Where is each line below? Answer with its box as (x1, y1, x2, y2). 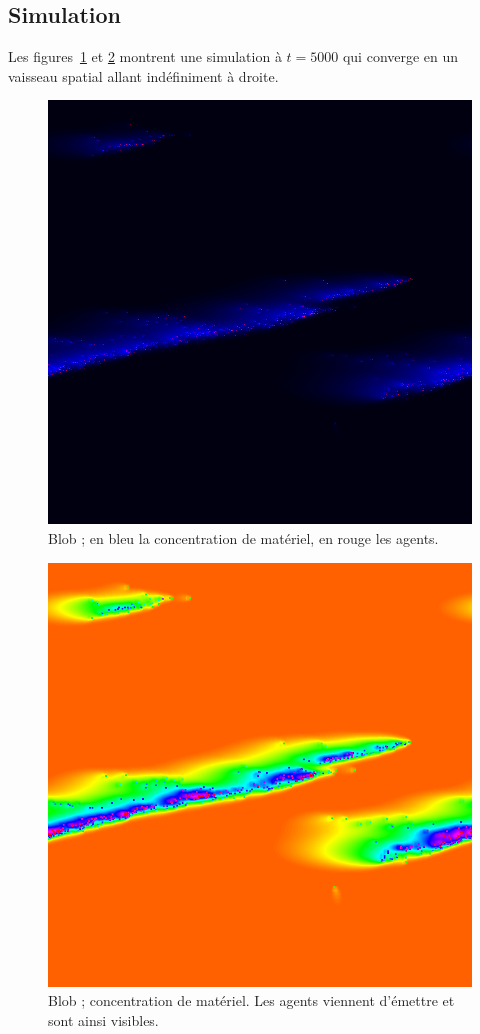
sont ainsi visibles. (48, 1009, 159, 1030)
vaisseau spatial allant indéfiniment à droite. (8, 65, 279, 86)
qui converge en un (342, 46, 459, 67)
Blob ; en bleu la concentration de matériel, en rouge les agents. (48, 527, 439, 548)
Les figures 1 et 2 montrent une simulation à (8, 46, 282, 67)
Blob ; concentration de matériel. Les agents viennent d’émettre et (48, 990, 455, 1011)
